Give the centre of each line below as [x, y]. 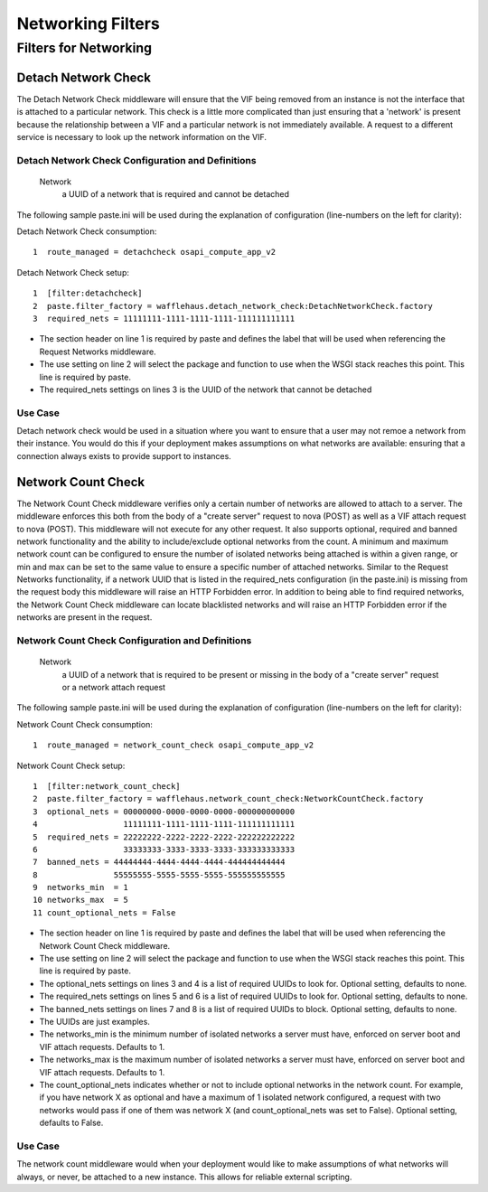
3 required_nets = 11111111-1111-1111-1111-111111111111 [164, 318]
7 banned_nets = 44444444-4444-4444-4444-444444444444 [159, 862]
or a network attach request [114, 687]
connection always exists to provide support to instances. [124, 455]
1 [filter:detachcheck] [88, 293]
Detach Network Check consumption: [87, 231]
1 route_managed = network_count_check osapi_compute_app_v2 [174, 745]
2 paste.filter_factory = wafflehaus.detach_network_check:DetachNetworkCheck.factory [233, 306]
